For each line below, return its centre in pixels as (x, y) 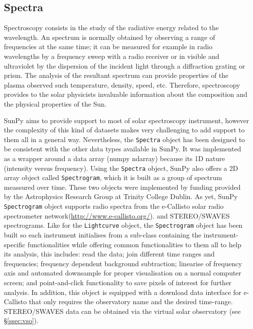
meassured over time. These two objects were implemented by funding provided (122, 187)
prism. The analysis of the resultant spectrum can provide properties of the (116, 75)
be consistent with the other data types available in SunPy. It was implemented (123, 149)
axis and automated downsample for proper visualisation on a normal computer (123, 273)
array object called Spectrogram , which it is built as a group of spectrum (113, 177)
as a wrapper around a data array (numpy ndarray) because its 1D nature (115, 158)
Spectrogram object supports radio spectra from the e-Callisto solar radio (114, 206)
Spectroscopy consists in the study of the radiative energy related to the (111, 27)
